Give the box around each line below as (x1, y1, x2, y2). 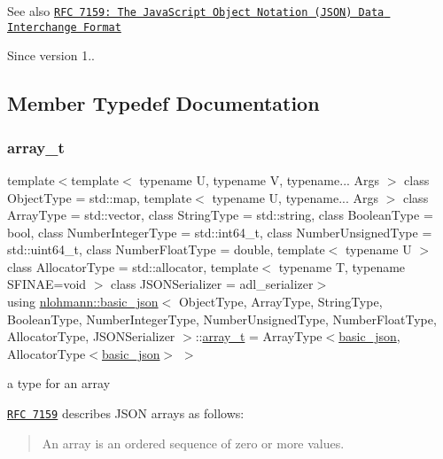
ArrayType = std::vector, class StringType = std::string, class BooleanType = (7, 206, 433, 224)
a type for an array (7, 374, 111, 393)
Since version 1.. (7, 46, 95, 65)
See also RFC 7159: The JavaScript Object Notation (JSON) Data (7, 2, 385, 19)
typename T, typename (278, 257, 406, 276)
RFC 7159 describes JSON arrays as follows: (7, 404, 245, 423)
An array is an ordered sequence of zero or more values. (42, 433, 345, 452)
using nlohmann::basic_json (7, 292, 159, 311)
